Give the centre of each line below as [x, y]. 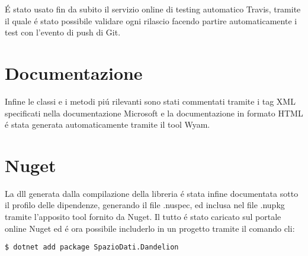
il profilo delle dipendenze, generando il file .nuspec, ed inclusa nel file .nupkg [145, 205]
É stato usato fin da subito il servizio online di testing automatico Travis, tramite [153, 9]
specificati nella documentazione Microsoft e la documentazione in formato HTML [154, 113]
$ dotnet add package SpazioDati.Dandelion [92, 247]
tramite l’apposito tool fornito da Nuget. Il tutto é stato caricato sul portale [143, 216]
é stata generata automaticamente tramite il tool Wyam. [108, 124]
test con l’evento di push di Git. [63, 32]
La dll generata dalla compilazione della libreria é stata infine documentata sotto [152, 193]
